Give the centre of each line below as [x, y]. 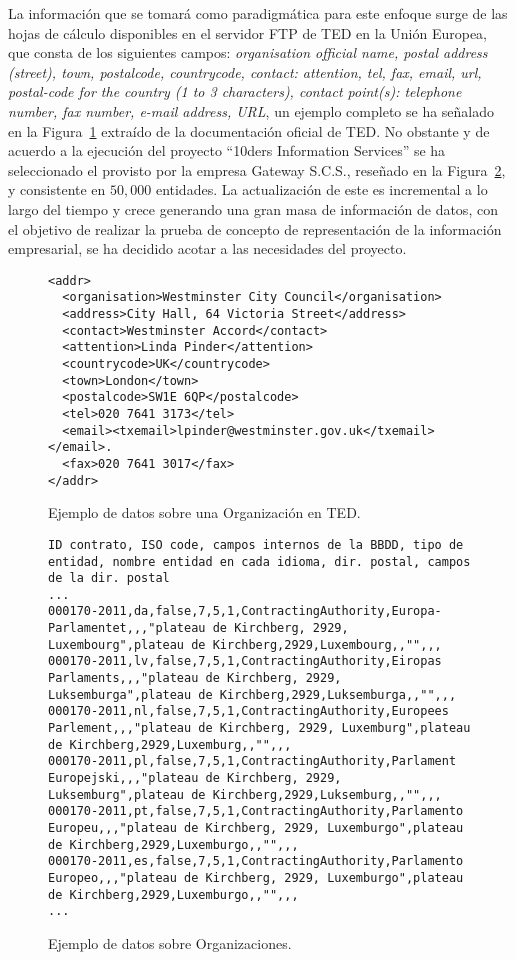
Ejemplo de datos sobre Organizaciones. [170, 942]
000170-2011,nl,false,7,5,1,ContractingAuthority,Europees [248, 711]
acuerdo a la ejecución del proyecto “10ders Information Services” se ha [227, 150]
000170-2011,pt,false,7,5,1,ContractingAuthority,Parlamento [256, 811]
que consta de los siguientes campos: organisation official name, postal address [248, 52]
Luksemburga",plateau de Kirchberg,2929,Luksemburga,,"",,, [252, 694]
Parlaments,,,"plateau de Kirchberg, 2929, [195, 678]
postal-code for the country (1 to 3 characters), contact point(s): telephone [235, 91]
